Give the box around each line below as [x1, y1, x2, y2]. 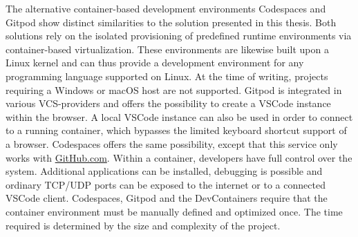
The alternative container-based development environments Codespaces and [6, 1, 326, 15]
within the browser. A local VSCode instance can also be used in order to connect [6, 109, 353, 124]
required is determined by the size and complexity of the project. [6, 218, 281, 232]
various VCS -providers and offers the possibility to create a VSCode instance [6, 96, 331, 111]
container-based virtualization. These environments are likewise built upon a [6, 41, 329, 56]
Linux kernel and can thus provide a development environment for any [6, 55, 304, 70]
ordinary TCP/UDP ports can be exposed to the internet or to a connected [6, 177, 326, 191]
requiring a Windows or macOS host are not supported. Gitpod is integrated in [6, 82, 342, 97]
